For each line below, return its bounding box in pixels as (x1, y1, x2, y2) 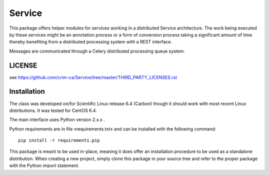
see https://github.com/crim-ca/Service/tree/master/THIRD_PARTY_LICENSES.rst (9, 74, 177, 80)
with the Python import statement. (9, 162, 79, 168)
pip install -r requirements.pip (18, 137, 100, 143)
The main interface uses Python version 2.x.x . (9, 116, 105, 122)
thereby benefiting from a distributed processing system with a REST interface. (9, 39, 172, 45)
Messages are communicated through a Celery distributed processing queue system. (9, 48, 185, 54)
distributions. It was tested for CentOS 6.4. (9, 107, 97, 113)
